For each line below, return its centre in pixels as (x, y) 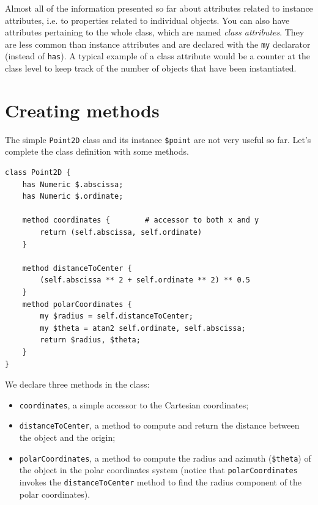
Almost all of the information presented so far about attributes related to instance (159, 8)
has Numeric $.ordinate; (73, 197)
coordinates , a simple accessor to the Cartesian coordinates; (134, 404)
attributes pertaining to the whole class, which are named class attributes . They (155, 32)
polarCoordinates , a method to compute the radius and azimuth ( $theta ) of (165, 458)
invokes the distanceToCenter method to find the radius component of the (161, 481)
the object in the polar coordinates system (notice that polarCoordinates (158, 470)
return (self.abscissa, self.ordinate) (121, 233)
